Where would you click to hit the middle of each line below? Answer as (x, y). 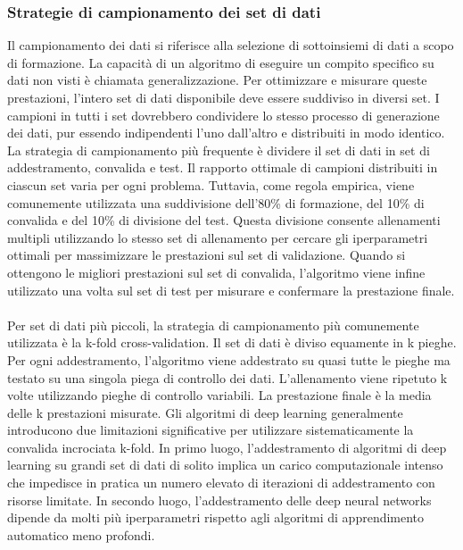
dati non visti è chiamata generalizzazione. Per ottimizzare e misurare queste (217, 80)
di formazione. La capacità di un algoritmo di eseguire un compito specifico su (221, 62)
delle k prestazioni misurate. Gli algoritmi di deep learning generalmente (205, 412)
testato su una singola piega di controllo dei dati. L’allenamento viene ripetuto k (227, 377)
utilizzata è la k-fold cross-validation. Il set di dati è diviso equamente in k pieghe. (232, 342)
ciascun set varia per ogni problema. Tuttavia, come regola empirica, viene (211, 184)
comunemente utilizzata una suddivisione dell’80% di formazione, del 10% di (216, 202)
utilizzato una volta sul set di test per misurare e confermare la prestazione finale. (231, 290)
